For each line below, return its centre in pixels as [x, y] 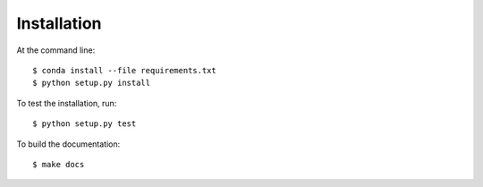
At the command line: [56, 50]
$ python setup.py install [92, 83]
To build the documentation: [68, 144]
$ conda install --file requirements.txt [124, 70]
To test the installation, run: [67, 103]
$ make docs [59, 164]
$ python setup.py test [85, 124]
